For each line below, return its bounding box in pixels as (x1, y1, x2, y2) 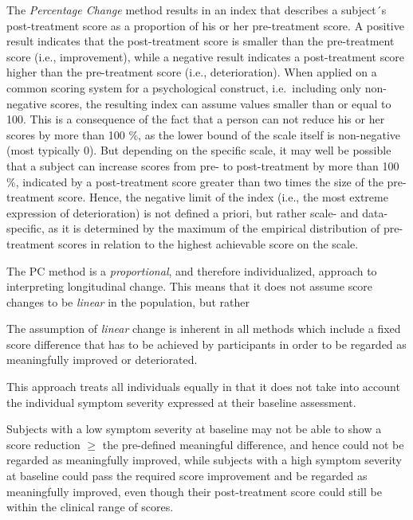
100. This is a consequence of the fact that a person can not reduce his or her (6, 111, 385, 127)
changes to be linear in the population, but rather (6, 293, 250, 310)
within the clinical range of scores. (6, 498, 174, 515)
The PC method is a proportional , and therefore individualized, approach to (6, 262, 377, 279)
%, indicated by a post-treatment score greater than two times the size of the (6, 173, 383, 190)
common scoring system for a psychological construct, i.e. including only (6, 79, 362, 96)
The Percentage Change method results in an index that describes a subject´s (6, 2, 387, 18)
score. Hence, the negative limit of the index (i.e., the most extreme (57, 189, 388, 205)
